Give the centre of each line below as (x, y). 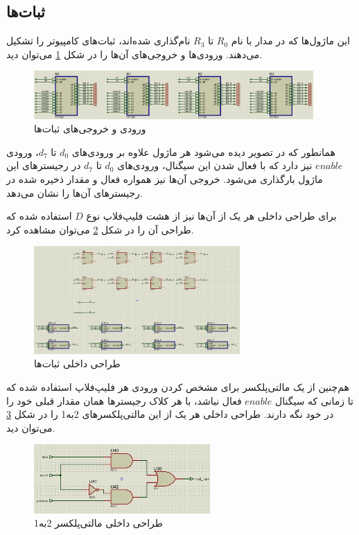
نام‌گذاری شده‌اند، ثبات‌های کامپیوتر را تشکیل (98, 41)
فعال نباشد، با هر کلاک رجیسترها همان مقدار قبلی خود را (124, 400)
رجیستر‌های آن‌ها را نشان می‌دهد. (75, 192)
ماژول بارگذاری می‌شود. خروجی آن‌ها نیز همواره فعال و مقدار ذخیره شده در (165, 179)
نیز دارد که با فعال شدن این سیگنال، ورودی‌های (215, 165)
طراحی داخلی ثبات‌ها (77, 363)
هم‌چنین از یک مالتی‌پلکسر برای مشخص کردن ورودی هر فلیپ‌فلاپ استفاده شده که (178, 386)
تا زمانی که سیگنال (314, 400)
